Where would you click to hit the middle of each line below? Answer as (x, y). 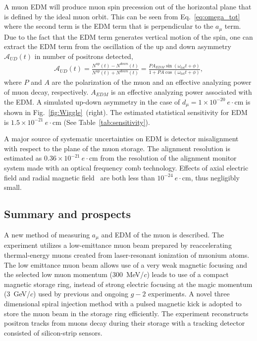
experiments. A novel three (189, 294)
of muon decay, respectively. (46, 91)
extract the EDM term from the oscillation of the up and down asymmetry (118, 46)
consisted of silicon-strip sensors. (53, 332)
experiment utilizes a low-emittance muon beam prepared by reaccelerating (118, 245)
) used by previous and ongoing (81, 294)
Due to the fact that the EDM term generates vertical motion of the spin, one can (128, 36)
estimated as (23, 158)
